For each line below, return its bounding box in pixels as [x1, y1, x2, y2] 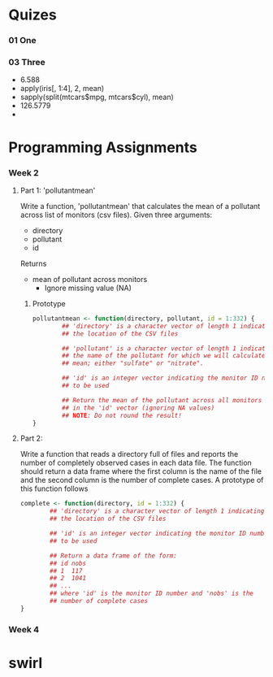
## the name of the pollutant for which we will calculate [61, 352, 266, 360]
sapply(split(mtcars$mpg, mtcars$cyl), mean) [19, 92, 175, 102]
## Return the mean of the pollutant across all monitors [61, 396, 262, 404]
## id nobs [50, 559, 87, 567]
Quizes [8, 6, 57, 24]
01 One [8, 35, 37, 46]
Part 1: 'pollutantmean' [19, 185, 96, 195]
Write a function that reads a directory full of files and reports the [19, 449, 239, 459]
